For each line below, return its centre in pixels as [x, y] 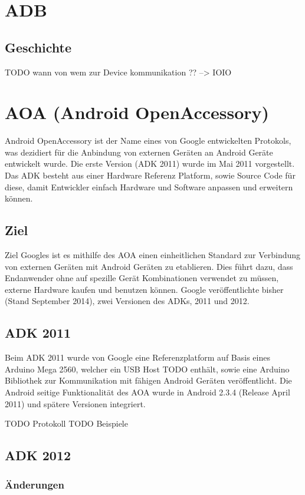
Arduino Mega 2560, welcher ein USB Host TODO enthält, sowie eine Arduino [147, 369]
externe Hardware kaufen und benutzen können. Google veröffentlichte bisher [144, 289]
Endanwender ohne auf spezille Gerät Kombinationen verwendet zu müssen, [142, 278]
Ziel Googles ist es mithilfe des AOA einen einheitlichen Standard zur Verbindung [153, 255]
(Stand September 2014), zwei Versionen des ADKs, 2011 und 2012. [127, 301]
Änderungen [35, 484]
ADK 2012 [38, 455]
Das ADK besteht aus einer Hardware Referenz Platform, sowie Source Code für [150, 175]
